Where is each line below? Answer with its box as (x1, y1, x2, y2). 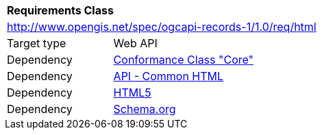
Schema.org (113, 102, 176, 116)
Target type (7, 36, 66, 50)
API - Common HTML (113, 69, 224, 83)
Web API (113, 36, 158, 50)
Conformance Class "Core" (113, 53, 254, 66)
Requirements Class (7, 3, 114, 17)
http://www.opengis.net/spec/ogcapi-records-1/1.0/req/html (7, 20, 317, 34)
